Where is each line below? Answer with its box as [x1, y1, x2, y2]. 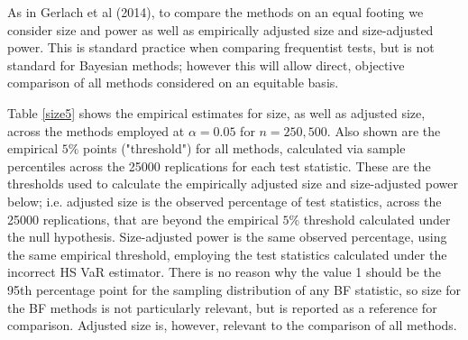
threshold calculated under [303, 209, 451, 228]
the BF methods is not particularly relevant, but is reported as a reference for [7, 298, 437, 317]
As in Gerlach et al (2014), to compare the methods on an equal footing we [7, 3, 424, 21]
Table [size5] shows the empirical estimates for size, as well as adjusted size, [7, 103, 426, 122]
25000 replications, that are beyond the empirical [7, 209, 279, 228]
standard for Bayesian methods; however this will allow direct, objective [7, 55, 405, 74]
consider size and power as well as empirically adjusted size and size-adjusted [7, 20, 434, 39]
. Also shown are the [326, 121, 441, 140]
